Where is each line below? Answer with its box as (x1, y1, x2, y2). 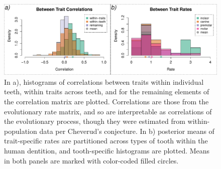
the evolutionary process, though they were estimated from (4, 116, 185, 126)
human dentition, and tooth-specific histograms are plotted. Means (4, 145, 210, 155)
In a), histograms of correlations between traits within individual (4, 76, 204, 87)
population (4, 125, 37, 136)
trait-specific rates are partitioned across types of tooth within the (4, 135, 208, 146)
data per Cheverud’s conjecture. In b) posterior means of (39, 125, 214, 136)
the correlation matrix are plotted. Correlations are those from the (4, 96, 209, 106)
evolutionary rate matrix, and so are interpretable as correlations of (4, 106, 212, 116)
